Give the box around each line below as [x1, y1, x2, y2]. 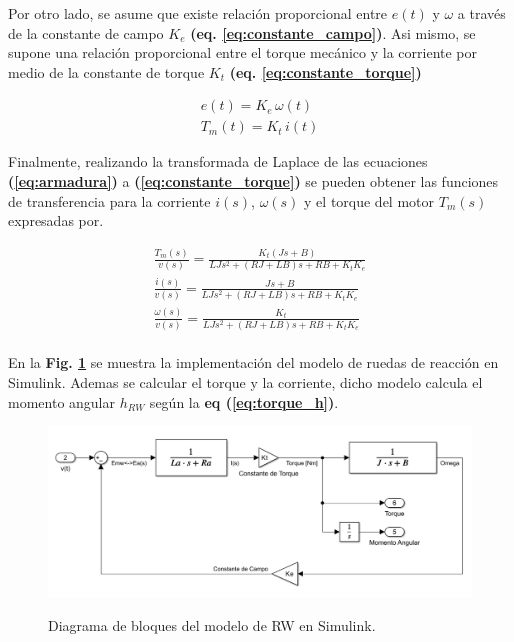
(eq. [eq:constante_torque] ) [229, 61, 422, 82]
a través [457, 3, 506, 23]
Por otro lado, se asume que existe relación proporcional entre [8, 3, 388, 23]
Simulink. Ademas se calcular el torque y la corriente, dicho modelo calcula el [8, 372, 483, 393]
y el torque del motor [304, 190, 435, 211]
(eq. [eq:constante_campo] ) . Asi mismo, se [190, 22, 476, 43]
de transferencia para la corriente [8, 190, 211, 211]
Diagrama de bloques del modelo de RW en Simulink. [48, 614, 376, 635]
